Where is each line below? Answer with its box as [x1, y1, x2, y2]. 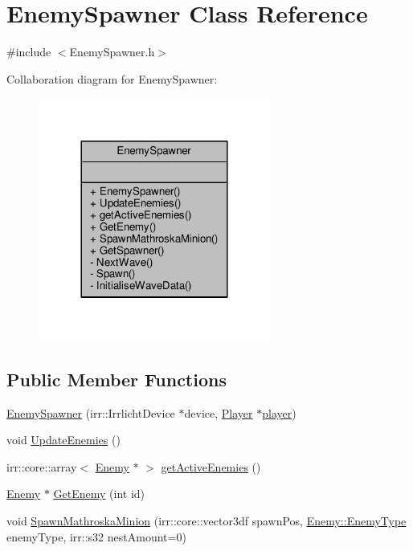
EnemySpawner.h [69, 43, 155, 60]
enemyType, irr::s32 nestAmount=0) [6, 528, 186, 545]
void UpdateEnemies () [6, 431, 121, 448]
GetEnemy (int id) [53, 485, 145, 502]
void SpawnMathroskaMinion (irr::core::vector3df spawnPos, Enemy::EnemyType [6, 512, 407, 529]
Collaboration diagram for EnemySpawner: [6, 70, 218, 87]
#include [6, 43, 51, 60]
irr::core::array [6, 458, 77, 475]
